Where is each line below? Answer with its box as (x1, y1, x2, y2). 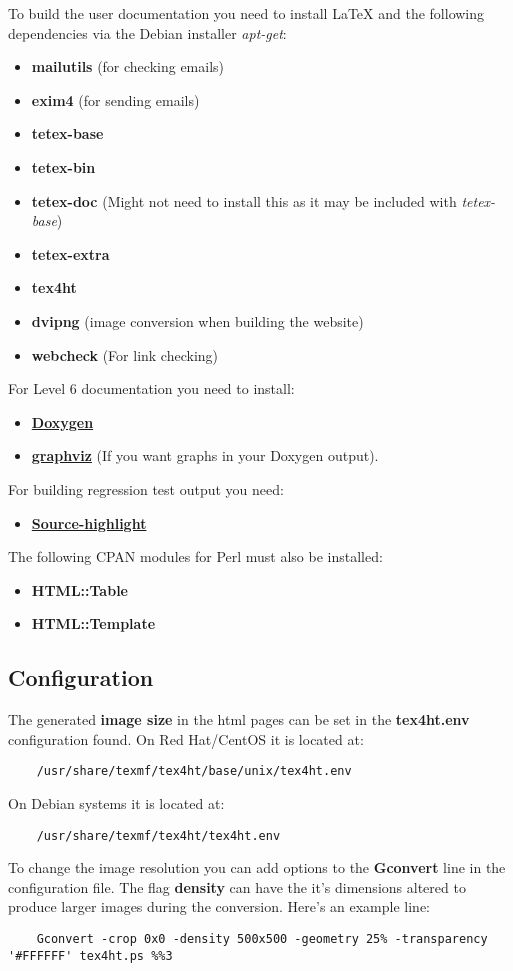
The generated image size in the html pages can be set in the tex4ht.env (8, 709, 470, 730)
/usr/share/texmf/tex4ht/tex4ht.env (36, 828, 281, 843)
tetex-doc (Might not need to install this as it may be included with (31, 190, 457, 211)
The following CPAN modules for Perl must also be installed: (8, 546, 383, 567)
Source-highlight (31, 512, 147, 533)
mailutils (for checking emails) (31, 56, 225, 77)
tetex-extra (31, 243, 110, 264)
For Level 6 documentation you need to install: (8, 378, 295, 399)
